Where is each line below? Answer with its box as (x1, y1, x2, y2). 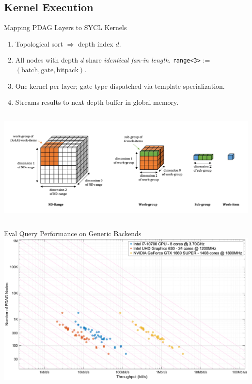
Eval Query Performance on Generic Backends (4, 228, 142, 238)
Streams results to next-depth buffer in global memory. (15, 97, 179, 107)
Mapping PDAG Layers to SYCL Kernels (4, 22, 127, 32)
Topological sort (15, 38, 63, 48)
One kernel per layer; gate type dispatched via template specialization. (15, 80, 225, 91)
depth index (78, 38, 113, 48)
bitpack (56, 67, 79, 74)
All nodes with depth (15, 55, 79, 65)
